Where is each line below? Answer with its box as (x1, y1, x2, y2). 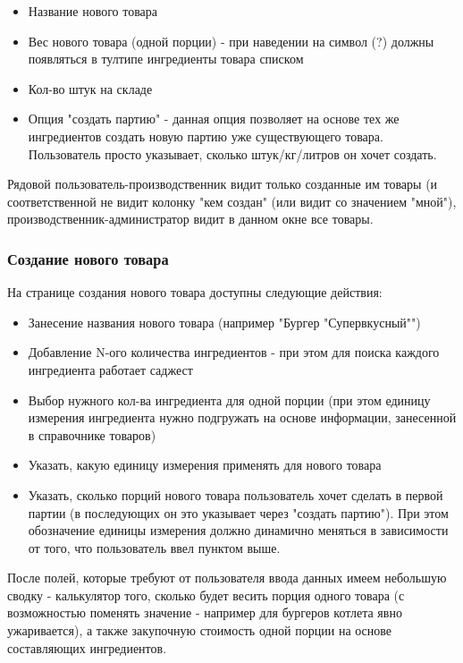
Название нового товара (28, 2, 158, 20)
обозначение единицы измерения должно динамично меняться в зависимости (28, 521, 449, 540)
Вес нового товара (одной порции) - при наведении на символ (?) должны (28, 31, 434, 50)
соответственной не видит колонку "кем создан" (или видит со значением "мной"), (7, 191, 457, 210)
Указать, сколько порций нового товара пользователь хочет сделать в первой (28, 485, 443, 504)
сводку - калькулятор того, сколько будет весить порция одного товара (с (7, 585, 405, 604)
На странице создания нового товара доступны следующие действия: (7, 283, 383, 302)
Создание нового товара (7, 247, 169, 269)
